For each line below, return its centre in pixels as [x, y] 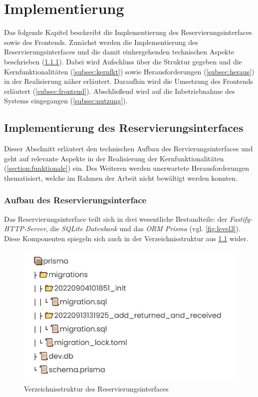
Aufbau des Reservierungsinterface [75, 200]
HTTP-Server [25, 228]
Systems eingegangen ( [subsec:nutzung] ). [66, 101]
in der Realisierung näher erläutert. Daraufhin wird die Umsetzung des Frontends [129, 81]
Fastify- [241, 218]
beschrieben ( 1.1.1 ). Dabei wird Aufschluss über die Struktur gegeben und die [123, 61]
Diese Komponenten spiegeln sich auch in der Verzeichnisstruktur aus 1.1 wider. [126, 238]
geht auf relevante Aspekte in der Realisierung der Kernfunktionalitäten [114, 158]
